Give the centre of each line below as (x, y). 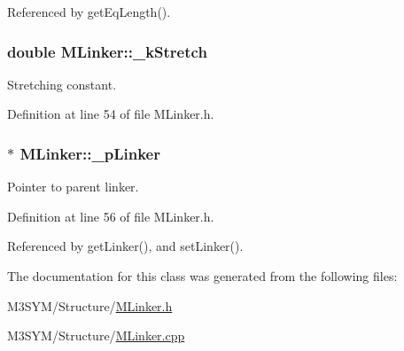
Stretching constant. (62, 84)
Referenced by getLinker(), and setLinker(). (125, 246)
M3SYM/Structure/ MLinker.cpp (96, 335)
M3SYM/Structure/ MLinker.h (90, 305)
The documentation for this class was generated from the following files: (202, 276)
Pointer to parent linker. (73, 187)
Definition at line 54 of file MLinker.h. (111, 114)
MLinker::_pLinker (90, 153)
